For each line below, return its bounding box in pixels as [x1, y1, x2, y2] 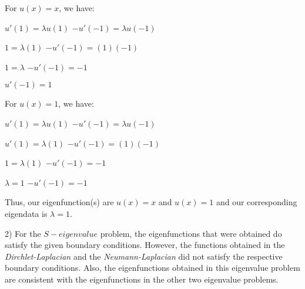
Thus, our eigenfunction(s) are [5, 196, 114, 208]
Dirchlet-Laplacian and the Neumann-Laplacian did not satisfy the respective [5, 250, 283, 262]
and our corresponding [216, 196, 297, 208]
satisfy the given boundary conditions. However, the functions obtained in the [5, 239, 285, 251]
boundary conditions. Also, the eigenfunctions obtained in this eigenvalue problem [5, 261, 300, 274]
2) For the [5, 227, 41, 239]
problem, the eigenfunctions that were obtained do [100, 227, 282, 239]
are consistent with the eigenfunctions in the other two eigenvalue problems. [5, 273, 279, 285]
